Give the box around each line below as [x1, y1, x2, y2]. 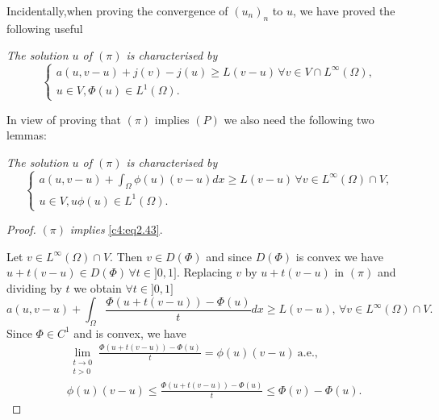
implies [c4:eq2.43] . [69, 221, 163, 238]
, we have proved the [292, 2, 395, 19]
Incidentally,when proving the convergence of [6, 2, 228, 19]
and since [206, 247, 253, 264]
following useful [6, 19, 83, 36]
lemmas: [6, 127, 47, 143]
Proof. [6, 221, 36, 238]
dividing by [6, 279, 62, 296]
